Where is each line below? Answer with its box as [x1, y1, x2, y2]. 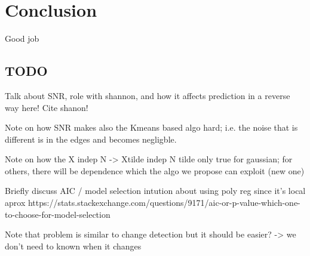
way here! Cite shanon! [5, 101, 88, 113]
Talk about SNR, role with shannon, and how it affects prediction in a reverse [5, 89, 290, 101]
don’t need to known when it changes [5, 239, 142, 252]
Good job [5, 32, 39, 45]
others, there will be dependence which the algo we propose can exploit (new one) [5, 164, 305, 177]
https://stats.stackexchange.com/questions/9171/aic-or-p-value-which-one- [27, 196, 300, 209]
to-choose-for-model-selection [5, 208, 111, 220]
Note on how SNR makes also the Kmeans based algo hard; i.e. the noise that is [5, 121, 298, 134]
